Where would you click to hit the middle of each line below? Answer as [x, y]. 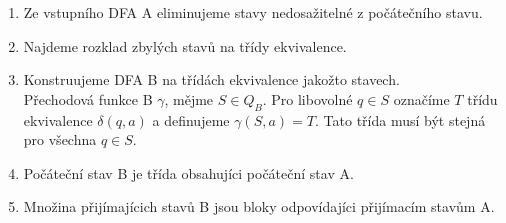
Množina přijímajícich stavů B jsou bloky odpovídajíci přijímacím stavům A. [259, 206]
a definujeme [191, 119]
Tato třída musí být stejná [404, 119]
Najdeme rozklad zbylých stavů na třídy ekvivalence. [185, 45]
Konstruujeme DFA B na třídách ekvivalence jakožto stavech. [211, 79]
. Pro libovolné [307, 98]
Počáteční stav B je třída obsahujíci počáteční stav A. [188, 172]
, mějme [189, 98]
